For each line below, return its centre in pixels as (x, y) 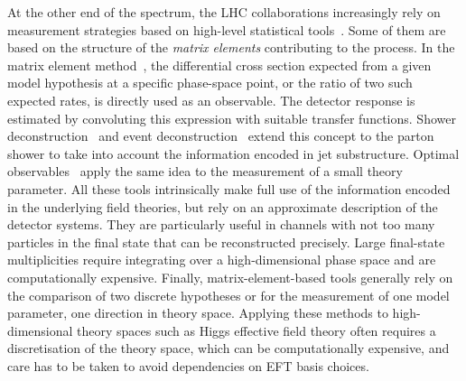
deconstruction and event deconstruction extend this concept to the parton (221, 136)
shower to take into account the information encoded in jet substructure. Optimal (233, 153)
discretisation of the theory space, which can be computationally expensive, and (228, 348)
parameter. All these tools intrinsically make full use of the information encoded (229, 188)
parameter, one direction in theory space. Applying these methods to (198, 313)
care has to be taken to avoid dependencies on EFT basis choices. (188, 365)
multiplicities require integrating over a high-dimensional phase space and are (222, 260)
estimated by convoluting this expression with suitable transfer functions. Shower (232, 118)
